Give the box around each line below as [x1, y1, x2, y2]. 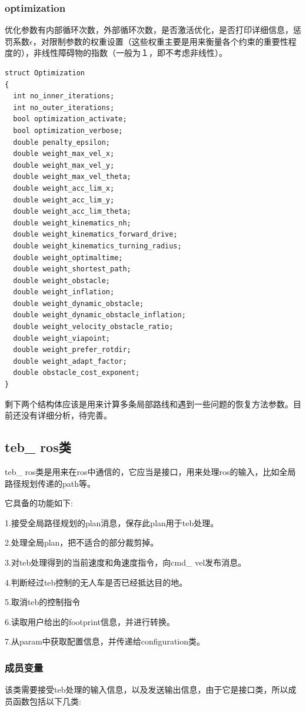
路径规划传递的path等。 [5, 477, 96, 489]
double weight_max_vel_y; [13, 161, 115, 170]
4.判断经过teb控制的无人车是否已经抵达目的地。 [5, 576, 188, 588]
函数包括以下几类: [12, 695, 81, 707]
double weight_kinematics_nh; [13, 218, 131, 227]
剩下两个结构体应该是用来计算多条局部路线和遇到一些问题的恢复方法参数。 [5, 397, 293, 410]
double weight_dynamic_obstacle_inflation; [13, 311, 186, 320]
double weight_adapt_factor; [13, 357, 127, 366]
